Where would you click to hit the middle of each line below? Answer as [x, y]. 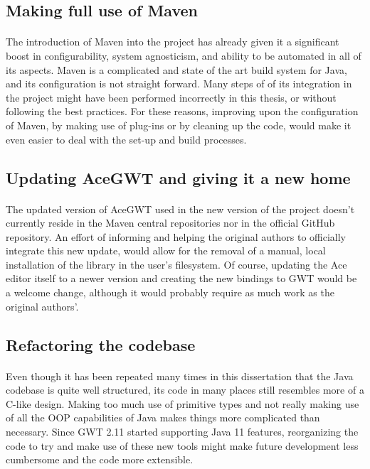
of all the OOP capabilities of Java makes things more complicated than [163, 417]
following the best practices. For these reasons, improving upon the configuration [182, 111]
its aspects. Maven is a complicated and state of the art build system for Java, [176, 69]
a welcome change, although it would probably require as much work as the [170, 292]
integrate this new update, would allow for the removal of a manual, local [166, 250]
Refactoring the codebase [101, 344]
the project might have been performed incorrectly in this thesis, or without [171, 97]
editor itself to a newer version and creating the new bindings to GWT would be [181, 278]
